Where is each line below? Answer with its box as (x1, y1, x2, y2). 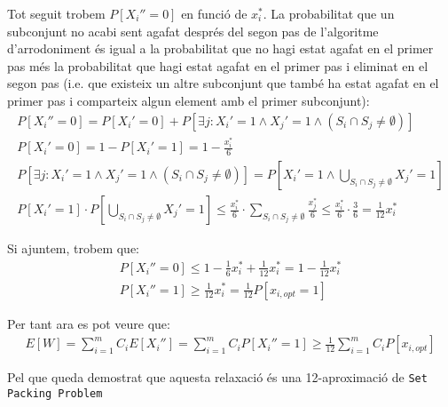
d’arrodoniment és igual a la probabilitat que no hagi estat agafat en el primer (7, 39, 434, 58)
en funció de (181, 4, 248, 22)
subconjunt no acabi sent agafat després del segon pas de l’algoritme (7, 21, 379, 40)
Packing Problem (7, 387, 103, 400)
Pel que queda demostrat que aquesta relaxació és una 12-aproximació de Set (7, 368, 428, 387)
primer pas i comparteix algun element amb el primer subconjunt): (7, 91, 370, 109)
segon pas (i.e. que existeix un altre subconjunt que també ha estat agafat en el (7, 74, 439, 92)
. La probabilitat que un (263, 4, 395, 22)
